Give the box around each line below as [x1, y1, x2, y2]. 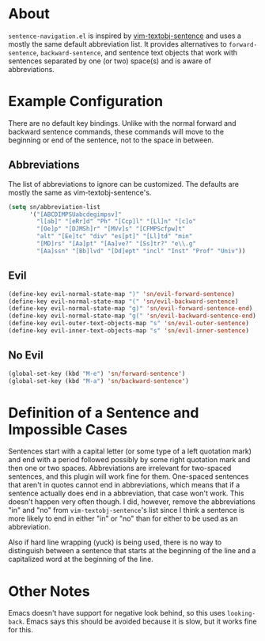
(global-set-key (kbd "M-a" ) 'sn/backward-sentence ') [8, 377, 190, 385]
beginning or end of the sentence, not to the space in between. [8, 135, 214, 145]
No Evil [8, 349, 44, 362]
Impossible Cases [8, 420, 128, 438]
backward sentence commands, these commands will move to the [8, 127, 224, 136]
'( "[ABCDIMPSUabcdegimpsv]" [28, 211, 123, 218]
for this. [8, 625, 34, 635]
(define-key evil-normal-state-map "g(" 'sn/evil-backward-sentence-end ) [8, 312, 257, 320]
